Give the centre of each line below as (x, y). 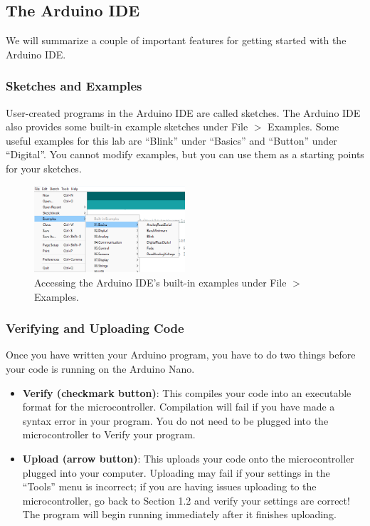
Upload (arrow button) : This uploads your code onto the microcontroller (188, 458)
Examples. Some (303, 127)
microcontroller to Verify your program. (109, 434)
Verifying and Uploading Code (95, 328)
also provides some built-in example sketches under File (127, 127)
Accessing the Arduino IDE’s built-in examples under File (160, 282)
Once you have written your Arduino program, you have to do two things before (181, 355)
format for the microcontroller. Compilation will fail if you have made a (179, 407)
